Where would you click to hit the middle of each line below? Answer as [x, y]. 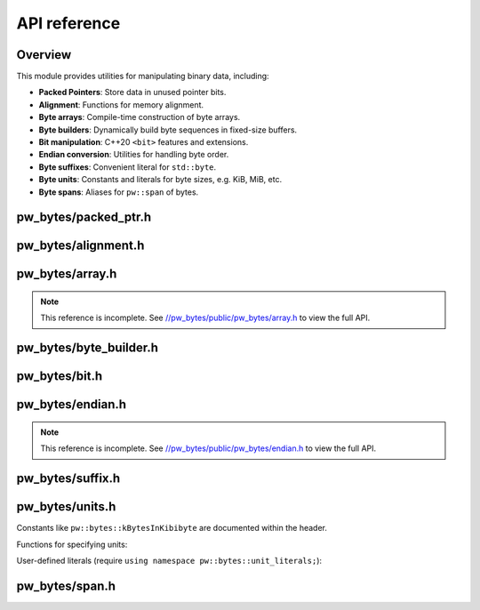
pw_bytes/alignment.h [80, 246]
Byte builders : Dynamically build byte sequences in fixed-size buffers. [168, 130]
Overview [44, 55]
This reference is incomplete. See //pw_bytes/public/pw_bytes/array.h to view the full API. [205, 318]
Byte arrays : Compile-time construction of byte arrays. [140, 117]
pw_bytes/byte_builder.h [88, 348]
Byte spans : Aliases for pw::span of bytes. [119, 192]
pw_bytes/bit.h [59, 377]
